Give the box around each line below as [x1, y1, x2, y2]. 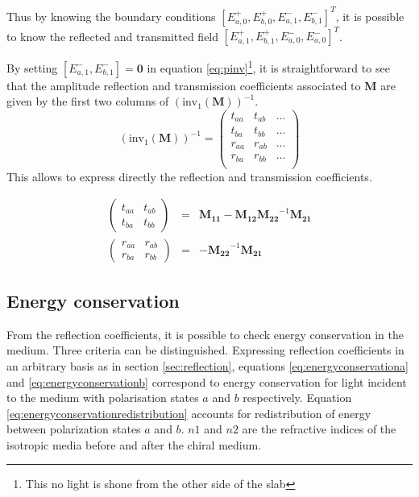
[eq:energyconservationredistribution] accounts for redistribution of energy [6, 404, 371, 421]
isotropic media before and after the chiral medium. [6, 436, 262, 453]
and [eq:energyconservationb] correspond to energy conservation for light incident [6, 373, 407, 390]
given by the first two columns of [6, 93, 169, 110]
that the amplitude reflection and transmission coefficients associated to [6, 77, 361, 93]
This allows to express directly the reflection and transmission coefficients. [6, 168, 372, 184]
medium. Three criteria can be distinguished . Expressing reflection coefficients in [6, 342, 404, 358]
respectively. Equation [243, 389, 352, 406]
